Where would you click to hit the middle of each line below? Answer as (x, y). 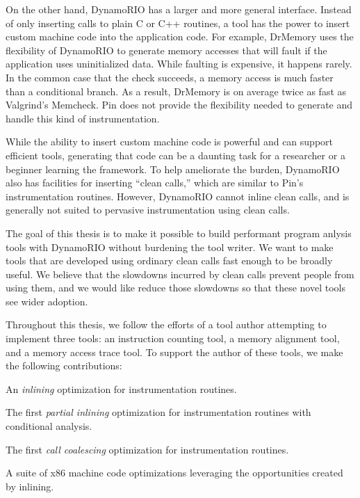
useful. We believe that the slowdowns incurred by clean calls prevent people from (180, 274)
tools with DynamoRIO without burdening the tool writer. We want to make (170, 247)
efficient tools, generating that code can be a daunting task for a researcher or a (175, 155)
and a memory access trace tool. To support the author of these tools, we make (174, 352)
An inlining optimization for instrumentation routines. (121, 388)
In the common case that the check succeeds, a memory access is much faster (170, 77)
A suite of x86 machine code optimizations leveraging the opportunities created (174, 473)
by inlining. (30, 486)
